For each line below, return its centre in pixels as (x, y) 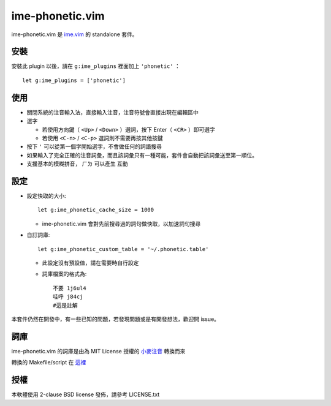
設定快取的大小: (47, 196)
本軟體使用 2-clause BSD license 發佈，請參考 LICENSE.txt (86, 394)
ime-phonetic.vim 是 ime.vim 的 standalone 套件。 (74, 34)
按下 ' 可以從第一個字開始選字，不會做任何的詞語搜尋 (94, 146)
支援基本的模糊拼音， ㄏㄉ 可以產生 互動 (77, 164)
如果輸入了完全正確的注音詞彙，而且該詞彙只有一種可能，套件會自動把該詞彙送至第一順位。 (142, 155)
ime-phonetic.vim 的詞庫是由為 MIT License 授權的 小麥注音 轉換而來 (98, 351)
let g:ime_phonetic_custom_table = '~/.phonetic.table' (123, 249)
